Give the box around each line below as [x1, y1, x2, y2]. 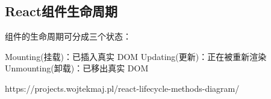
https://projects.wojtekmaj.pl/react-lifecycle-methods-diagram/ [5, 82, 240, 94]
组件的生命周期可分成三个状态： [5, 30, 131, 43]
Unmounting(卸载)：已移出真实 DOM [5, 62, 149, 74]
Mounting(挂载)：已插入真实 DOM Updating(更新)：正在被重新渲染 [5, 50, 267, 62]
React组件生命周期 [5, 2, 118, 20]
